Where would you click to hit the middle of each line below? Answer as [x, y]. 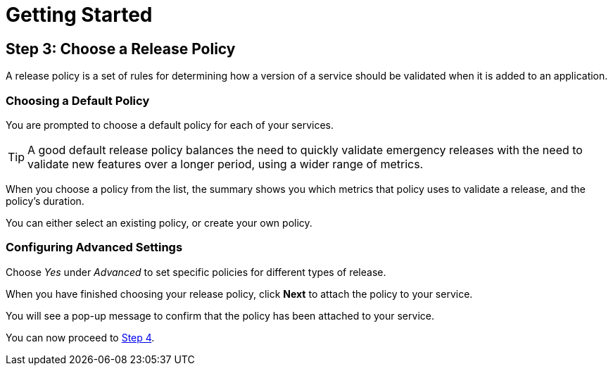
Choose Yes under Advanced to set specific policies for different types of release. [196, 272]
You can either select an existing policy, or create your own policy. [159, 222]
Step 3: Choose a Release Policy [121, 49]
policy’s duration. [45, 201]
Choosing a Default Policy [78, 100]
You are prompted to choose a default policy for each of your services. [170, 125]
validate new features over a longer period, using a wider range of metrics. [226, 164]
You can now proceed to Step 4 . [80, 337]
